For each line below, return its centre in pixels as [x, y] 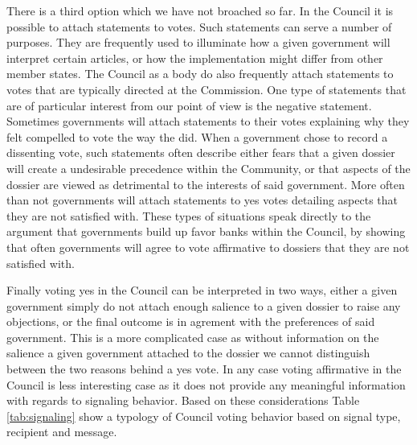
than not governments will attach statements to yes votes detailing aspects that [202, 200]
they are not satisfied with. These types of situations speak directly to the [189, 215]
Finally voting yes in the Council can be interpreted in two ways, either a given [202, 290]
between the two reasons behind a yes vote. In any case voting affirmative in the [204, 369]
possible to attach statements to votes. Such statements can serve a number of [199, 26]
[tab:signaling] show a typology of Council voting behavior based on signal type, [204, 416]
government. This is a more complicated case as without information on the [193, 337]
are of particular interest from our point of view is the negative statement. [189, 105]
